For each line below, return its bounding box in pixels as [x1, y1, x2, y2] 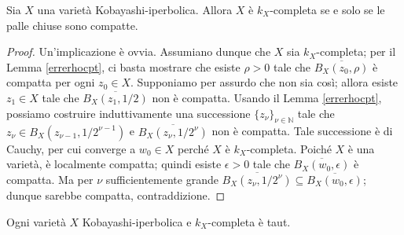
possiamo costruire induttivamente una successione [6, 105, 251, 121]
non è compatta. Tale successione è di [211, 123, 393, 139]
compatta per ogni [6, 74, 95, 90]
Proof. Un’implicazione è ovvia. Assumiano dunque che [6, 43, 271, 60]
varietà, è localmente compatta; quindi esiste [6, 156, 222, 172]
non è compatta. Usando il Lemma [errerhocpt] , [152, 89, 382, 105]
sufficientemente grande [105, 171, 219, 187]
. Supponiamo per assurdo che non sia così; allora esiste [130, 74, 398, 90]
